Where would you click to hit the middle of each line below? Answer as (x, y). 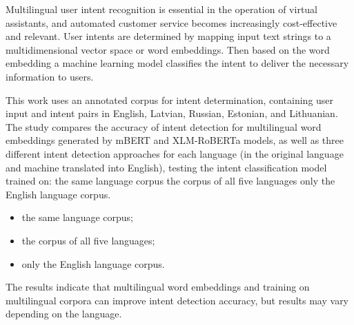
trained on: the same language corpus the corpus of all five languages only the (170, 181)
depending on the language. (64, 314)
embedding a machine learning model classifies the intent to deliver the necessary (177, 63)
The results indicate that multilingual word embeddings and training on (158, 287)
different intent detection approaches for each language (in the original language (175, 153)
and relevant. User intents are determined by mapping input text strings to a (168, 36)
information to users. (50, 76)
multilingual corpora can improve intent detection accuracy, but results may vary (177, 300)
